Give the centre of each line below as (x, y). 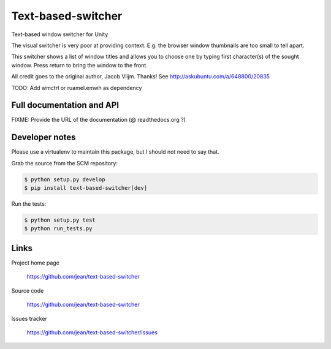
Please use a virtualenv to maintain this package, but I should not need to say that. (116, 152)
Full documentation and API (65, 105)
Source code (28, 290)
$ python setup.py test (60, 220)
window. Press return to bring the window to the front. (80, 65)
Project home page (35, 263)
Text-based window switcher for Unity (60, 34)
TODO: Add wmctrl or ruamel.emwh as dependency (77, 88)
